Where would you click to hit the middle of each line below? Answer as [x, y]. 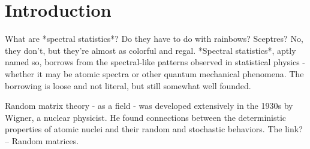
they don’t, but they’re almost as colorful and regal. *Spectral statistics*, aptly [151, 50]
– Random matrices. [42, 140]
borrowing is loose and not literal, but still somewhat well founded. [128, 85]
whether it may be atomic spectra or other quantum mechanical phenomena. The [154, 73]
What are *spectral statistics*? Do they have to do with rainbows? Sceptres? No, [154, 39]
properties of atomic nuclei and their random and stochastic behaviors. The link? [154, 129]
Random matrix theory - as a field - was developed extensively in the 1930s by [149, 106]
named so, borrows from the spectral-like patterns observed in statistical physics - [155, 62]
